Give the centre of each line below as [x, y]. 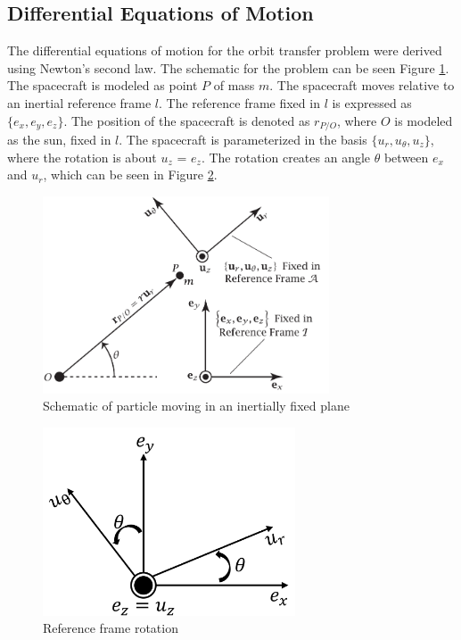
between [406, 157]
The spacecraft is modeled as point [103, 85]
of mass [234, 85]
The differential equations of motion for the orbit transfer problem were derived [225, 50]
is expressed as [372, 102]
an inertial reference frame [79, 102]
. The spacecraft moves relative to [362, 85]
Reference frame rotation [111, 628]
